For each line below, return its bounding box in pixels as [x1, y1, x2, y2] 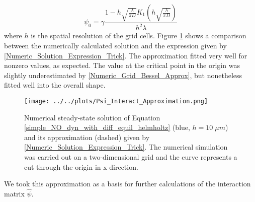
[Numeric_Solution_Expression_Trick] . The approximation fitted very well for [4, 50, 247, 60]
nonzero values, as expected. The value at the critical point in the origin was [4, 60, 240, 71]
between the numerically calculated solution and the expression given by [4, 40, 227, 50]
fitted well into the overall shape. [4, 80, 106, 90]
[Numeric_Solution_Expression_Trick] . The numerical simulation [24, 142, 228, 152]
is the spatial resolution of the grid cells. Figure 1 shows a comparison [31, 30, 246, 41]
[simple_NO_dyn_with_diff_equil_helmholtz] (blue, [24, 122, 190, 132]
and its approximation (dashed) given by [24, 131, 150, 142]
